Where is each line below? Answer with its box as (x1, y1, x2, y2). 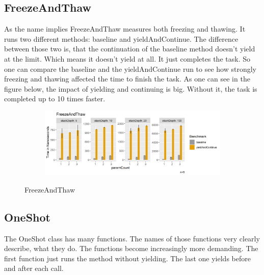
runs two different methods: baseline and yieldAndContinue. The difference (4, 33, 239, 44)
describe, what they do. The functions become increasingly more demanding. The (4, 243, 258, 254)
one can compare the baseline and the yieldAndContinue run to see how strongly (4, 63, 257, 74)
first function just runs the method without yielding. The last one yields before (4, 253, 251, 263)
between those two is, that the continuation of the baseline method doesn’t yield (4, 43, 255, 54)
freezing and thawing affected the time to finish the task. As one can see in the (4, 73, 250, 84)
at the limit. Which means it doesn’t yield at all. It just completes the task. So (4, 53, 250, 64)
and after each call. (4, 263, 64, 273)
